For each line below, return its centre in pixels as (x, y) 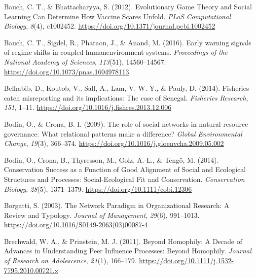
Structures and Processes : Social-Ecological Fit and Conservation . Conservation (124, 179)
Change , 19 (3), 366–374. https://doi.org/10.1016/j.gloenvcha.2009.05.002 (114, 143)
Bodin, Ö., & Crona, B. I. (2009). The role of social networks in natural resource (126, 123)
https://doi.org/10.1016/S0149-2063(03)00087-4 (76, 225)
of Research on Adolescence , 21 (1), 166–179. (71, 261)
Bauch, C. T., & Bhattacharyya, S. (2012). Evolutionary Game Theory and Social (128, 6)
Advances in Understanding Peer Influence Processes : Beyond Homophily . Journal (128, 251)
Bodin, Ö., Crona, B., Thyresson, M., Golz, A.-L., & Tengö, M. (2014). (111, 159)
